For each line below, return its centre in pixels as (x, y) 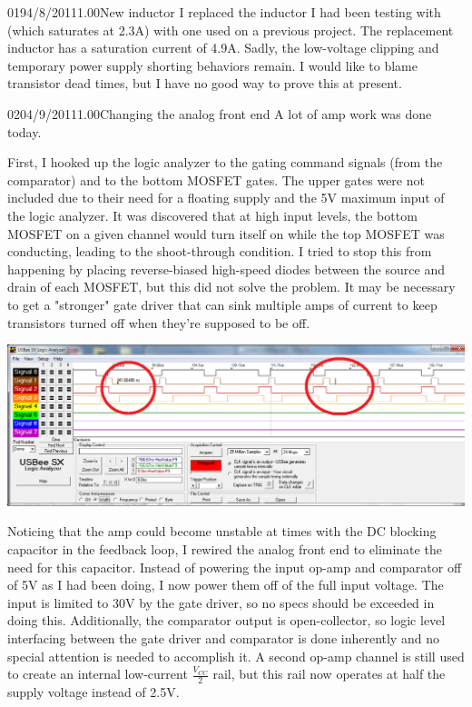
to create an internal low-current (98, 674)
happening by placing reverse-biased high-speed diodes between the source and (226, 269)
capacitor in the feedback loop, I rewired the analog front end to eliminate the (225, 548)
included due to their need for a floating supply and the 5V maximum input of (226, 198)
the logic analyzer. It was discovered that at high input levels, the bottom (212, 215)
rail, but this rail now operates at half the (329, 674)
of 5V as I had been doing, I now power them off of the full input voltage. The (226, 585)
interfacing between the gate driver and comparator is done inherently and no (223, 637)
